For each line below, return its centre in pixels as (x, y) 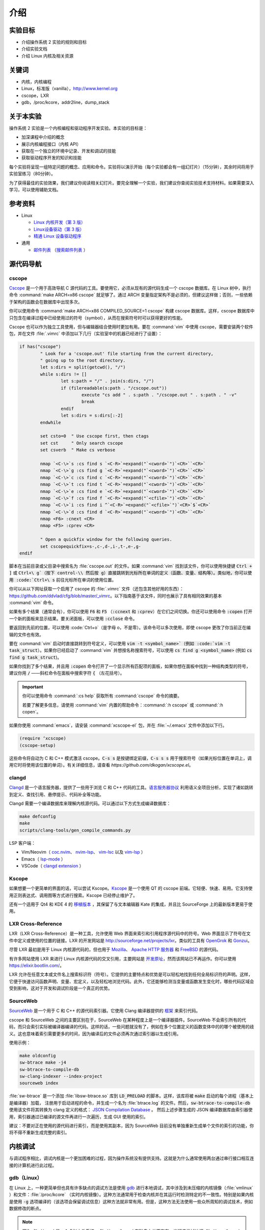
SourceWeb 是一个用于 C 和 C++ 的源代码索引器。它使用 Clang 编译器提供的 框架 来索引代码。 (105, 1011)
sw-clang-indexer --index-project (61, 1076)
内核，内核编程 (36, 82)
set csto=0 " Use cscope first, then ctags (94, 436)
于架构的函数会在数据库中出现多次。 (46, 302)
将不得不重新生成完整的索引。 (39, 1133)
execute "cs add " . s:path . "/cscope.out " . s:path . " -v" (159, 395)
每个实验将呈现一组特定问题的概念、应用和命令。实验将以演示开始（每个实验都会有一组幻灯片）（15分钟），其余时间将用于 (132, 167)
